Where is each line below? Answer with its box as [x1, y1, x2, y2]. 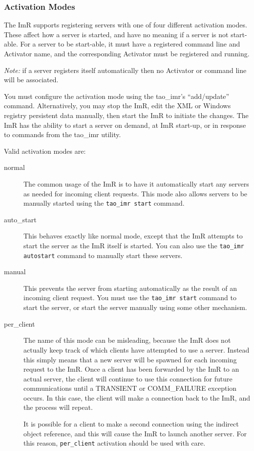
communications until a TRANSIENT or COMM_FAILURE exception [23, 383, 237, 393]
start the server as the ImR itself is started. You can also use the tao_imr [23, 240, 244, 250]
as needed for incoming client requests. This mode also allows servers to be [23, 188, 248, 198]
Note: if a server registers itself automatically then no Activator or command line [4, 65, 247, 75]
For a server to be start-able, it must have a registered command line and [20, 39, 240, 49]
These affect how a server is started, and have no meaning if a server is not [4, 29, 229, 39]
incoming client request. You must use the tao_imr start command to [23, 292, 236, 303]
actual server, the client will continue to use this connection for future [23, 373, 233, 383]
